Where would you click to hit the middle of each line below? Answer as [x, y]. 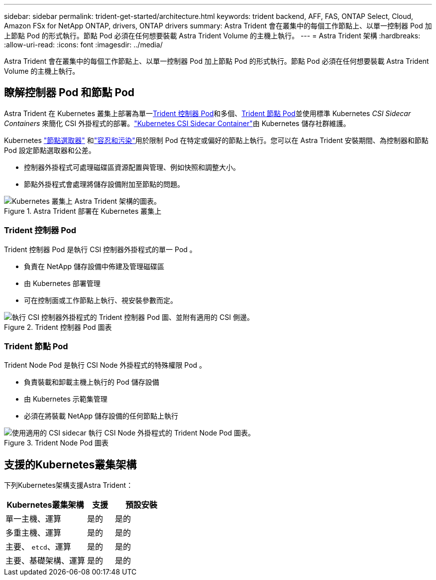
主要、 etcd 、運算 [38, 547]
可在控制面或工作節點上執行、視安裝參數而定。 [101, 300]
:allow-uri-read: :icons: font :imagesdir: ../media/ [83, 45]
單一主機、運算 [34, 519]
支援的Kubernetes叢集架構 [70, 464]
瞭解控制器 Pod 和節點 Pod [69, 93]
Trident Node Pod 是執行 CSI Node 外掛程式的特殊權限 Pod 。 [105, 365]
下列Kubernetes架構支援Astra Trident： [69, 485]
